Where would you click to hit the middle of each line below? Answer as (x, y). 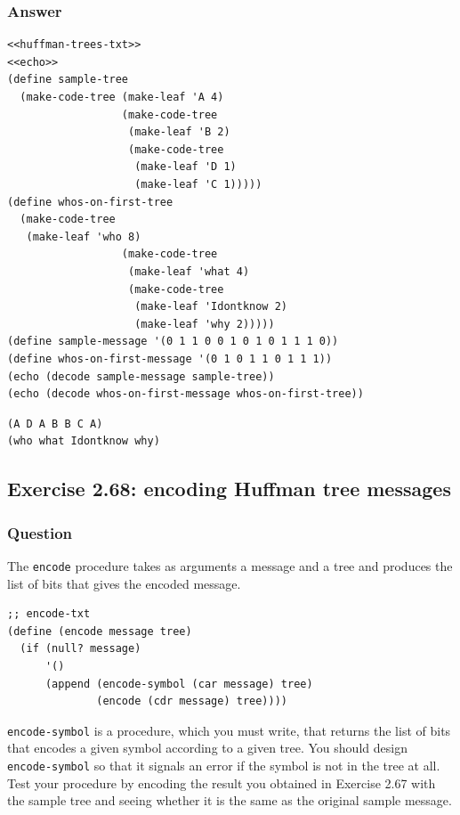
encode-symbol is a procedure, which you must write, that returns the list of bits (229, 730)
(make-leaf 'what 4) (189, 271)
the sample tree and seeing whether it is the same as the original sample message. (230, 800)
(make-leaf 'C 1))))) (198, 184)
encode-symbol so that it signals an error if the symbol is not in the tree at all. (224, 765)
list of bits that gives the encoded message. (124, 583)
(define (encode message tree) (100, 631)
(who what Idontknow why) (84, 441)
